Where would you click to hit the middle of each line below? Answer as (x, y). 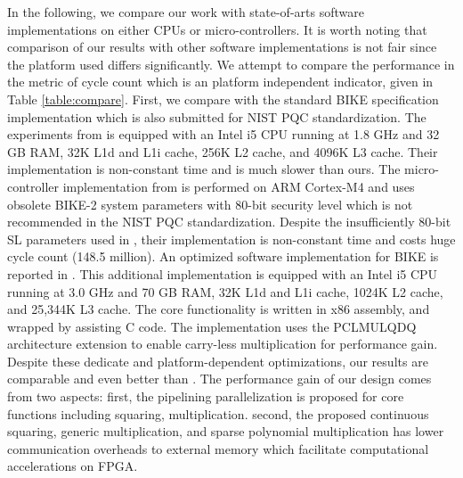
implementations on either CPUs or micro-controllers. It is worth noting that (217, 29)
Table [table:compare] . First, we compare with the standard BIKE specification (223, 99)
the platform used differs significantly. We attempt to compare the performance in (231, 64)
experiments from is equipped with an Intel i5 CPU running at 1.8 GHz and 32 (223, 134)
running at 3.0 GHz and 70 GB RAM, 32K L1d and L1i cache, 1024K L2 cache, (225, 291)
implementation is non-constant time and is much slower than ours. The (204, 169)
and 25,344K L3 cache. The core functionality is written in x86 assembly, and (219, 309)
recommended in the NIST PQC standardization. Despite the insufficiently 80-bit (229, 222)
